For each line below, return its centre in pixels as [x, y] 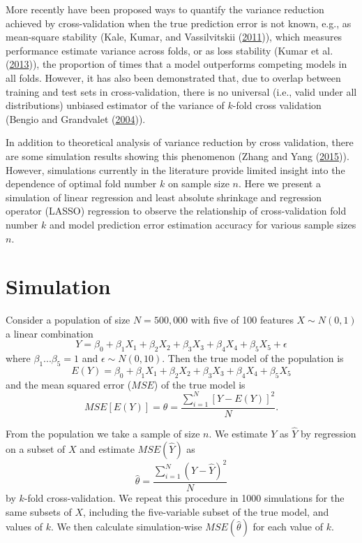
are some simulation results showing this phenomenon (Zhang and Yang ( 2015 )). [178, 155]
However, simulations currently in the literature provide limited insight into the [175, 169]
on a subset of [36, 448]
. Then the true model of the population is [253, 358]
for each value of [288, 527]
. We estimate [238, 433]
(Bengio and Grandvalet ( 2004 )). [76, 118]
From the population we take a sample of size [103, 433]
